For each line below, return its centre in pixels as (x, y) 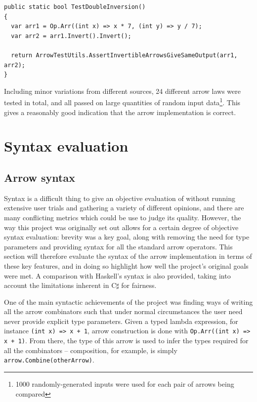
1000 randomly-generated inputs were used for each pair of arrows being (125, 384)
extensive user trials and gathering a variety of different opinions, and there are (124, 208)
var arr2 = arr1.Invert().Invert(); (71, 36)
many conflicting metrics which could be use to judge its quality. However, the (123, 217)
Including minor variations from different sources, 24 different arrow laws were (122, 91)
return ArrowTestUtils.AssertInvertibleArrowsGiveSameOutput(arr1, (124, 55)
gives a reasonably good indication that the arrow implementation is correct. (120, 112)
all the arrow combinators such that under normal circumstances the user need (123, 311)
